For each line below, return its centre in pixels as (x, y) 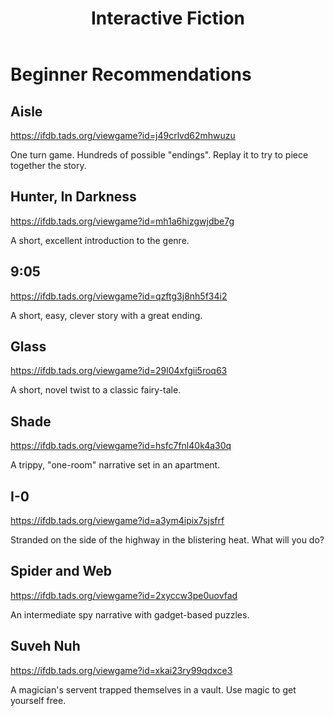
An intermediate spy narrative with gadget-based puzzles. (130, 614)
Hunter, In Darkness (73, 197)
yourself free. (38, 700)
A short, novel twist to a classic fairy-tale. (96, 390)
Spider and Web (61, 571)
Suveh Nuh (45, 646)
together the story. (48, 165)
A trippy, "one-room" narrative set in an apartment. (115, 465)
